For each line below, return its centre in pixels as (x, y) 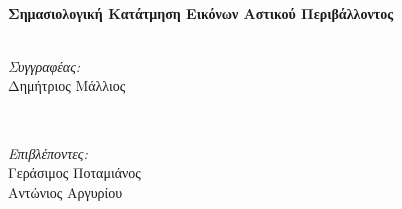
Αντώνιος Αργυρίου (65, 191)
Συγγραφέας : (44, 65)
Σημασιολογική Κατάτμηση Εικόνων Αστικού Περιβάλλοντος (201, 12)
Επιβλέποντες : (48, 152)
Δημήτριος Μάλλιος (67, 85)
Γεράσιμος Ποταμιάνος (74, 172)
